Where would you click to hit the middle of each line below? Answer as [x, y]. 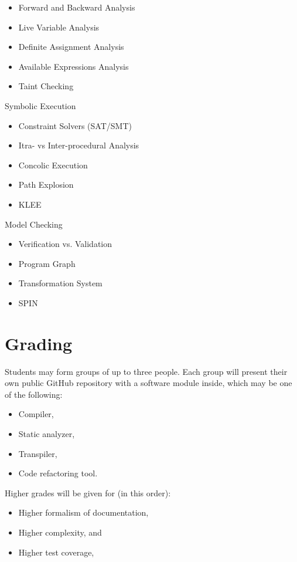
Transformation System [60, 283]
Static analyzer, [47, 434]
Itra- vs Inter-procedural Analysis [79, 145]
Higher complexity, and [60, 532]
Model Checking [34, 224]
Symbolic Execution [40, 105]
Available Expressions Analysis [74, 66]
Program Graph [47, 263]
